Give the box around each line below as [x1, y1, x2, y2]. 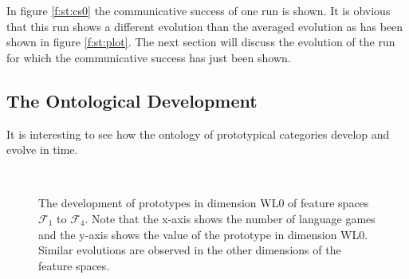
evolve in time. [6, 141, 78, 158]
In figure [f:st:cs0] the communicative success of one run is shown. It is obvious [6, 2, 391, 18]
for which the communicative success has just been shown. [6, 49, 291, 65]
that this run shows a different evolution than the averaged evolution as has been [6, 18, 403, 34]
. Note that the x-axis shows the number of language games [85, 210, 376, 226]
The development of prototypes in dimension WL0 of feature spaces [38, 195, 369, 211]
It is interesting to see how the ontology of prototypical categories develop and [6, 125, 390, 142]
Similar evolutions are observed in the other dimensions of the [38, 242, 341, 258]
